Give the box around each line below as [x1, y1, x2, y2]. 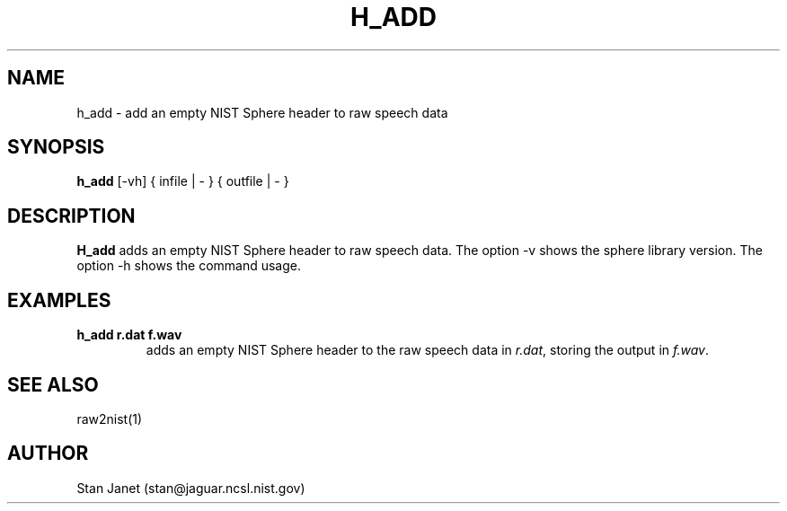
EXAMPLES [7, 288, 111, 312]
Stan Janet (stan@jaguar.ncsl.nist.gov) [76, 480, 305, 496]
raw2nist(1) [76, 410, 143, 427]
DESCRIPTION [7, 204, 136, 227]
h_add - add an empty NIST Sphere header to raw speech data [76, 104, 448, 120]
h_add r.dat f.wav [76, 327, 182, 343]
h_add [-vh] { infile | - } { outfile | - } [76, 173, 289, 189]
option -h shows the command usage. [76, 258, 302, 274]
